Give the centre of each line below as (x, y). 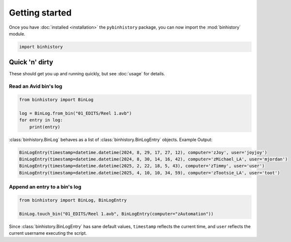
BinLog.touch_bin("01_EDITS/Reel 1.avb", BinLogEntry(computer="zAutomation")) (116, 214)
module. (17, 34)
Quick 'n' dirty (31, 62)
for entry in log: (41, 120)
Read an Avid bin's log (36, 86)
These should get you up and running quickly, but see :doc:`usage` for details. (87, 74)
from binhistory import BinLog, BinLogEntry (73, 200)
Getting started (40, 13)
